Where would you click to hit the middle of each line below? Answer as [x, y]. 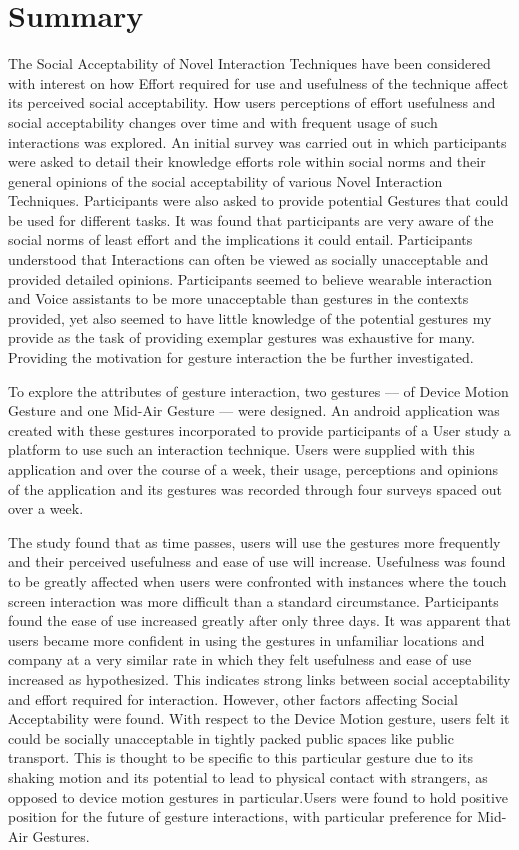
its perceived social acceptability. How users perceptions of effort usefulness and [252, 102]
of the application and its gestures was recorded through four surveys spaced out [255, 488]
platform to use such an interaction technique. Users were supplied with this [241, 449]
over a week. [46, 508]
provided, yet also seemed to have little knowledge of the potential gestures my [250, 317]
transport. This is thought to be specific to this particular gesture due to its [241, 757]
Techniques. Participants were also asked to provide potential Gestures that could [258, 200]
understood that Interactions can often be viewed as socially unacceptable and [248, 259]
